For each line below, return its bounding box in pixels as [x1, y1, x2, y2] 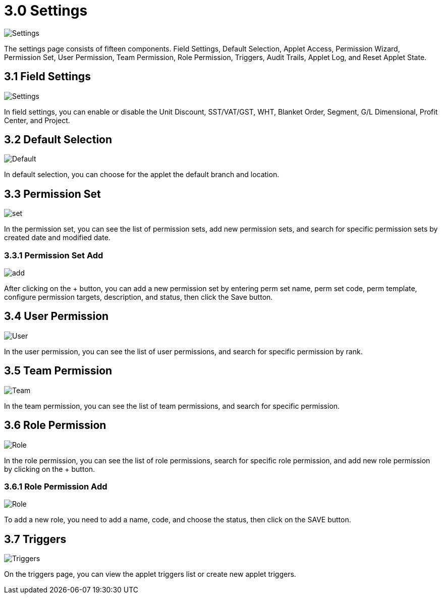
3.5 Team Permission [4, 364, 113, 377]
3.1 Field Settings [4, 70, 91, 83]
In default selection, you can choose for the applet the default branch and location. [4, 170, 280, 179]
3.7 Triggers [4, 532, 67, 546]
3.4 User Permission [4, 310, 109, 323]
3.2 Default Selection [4, 133, 113, 146]
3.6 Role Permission [4, 419, 106, 432]
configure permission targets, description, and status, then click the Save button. [4, 293, 273, 302]
